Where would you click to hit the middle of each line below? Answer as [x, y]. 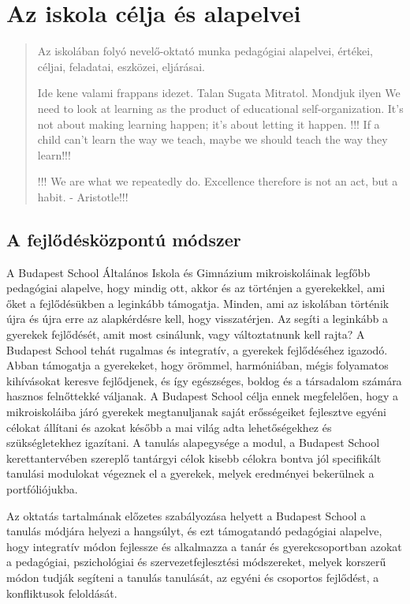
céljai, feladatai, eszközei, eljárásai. [121, 66]
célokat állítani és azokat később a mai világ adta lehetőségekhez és [169, 427]
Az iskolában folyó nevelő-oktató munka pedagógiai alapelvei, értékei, [205, 51]
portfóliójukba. [42, 488]
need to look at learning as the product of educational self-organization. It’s [220, 108]
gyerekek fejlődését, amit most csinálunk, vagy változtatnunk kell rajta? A [186, 334]
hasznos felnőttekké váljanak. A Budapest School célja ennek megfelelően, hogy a [203, 396]
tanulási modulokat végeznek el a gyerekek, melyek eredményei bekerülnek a [190, 473]
